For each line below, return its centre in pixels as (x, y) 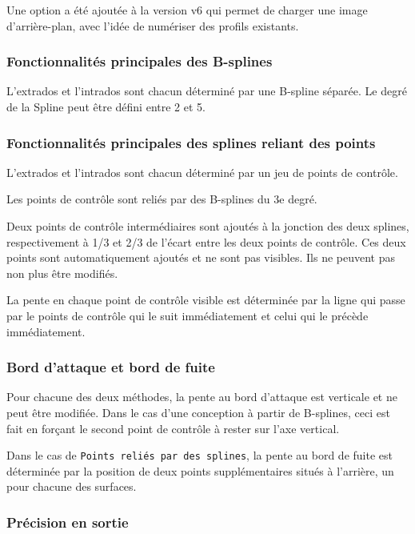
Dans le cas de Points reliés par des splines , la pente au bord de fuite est (200, 455)
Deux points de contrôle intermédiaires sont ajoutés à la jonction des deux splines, (208, 226)
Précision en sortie (68, 522)
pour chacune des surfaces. (72, 486)
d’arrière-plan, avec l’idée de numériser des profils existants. (153, 25)
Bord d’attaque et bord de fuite (111, 367)
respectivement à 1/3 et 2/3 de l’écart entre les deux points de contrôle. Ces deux (206, 241)
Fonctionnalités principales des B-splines (140, 61)
